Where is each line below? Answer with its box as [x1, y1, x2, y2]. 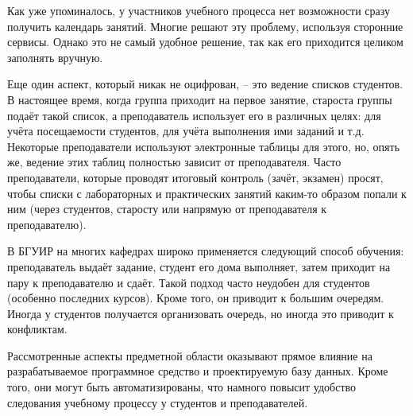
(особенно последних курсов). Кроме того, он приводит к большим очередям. [7, 290, 384, 306]
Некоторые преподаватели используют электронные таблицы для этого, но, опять [7, 138, 400, 154]
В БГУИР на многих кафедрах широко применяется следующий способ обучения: [7, 243, 404, 259]
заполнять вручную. [7, 49, 103, 65]
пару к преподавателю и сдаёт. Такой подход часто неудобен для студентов [7, 274, 370, 290]
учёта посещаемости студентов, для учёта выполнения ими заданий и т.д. [7, 122, 365, 139]
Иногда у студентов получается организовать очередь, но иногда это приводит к [7, 305, 394, 321]
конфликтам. [7, 321, 68, 337]
